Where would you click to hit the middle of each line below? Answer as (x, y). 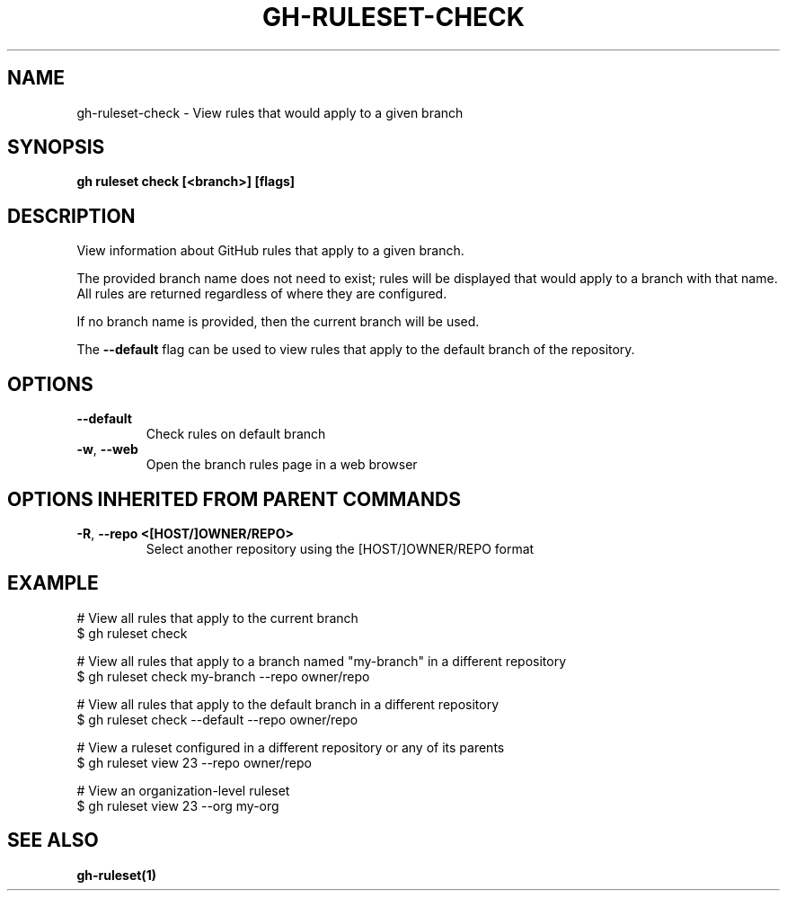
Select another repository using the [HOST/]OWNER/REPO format (340, 548)
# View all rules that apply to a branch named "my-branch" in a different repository (322, 661)
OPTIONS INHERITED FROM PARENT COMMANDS (234, 499)
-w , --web (107, 449)
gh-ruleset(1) (116, 875)
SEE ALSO (53, 840)
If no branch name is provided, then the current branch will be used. (278, 322)
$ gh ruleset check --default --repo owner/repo (217, 719)
